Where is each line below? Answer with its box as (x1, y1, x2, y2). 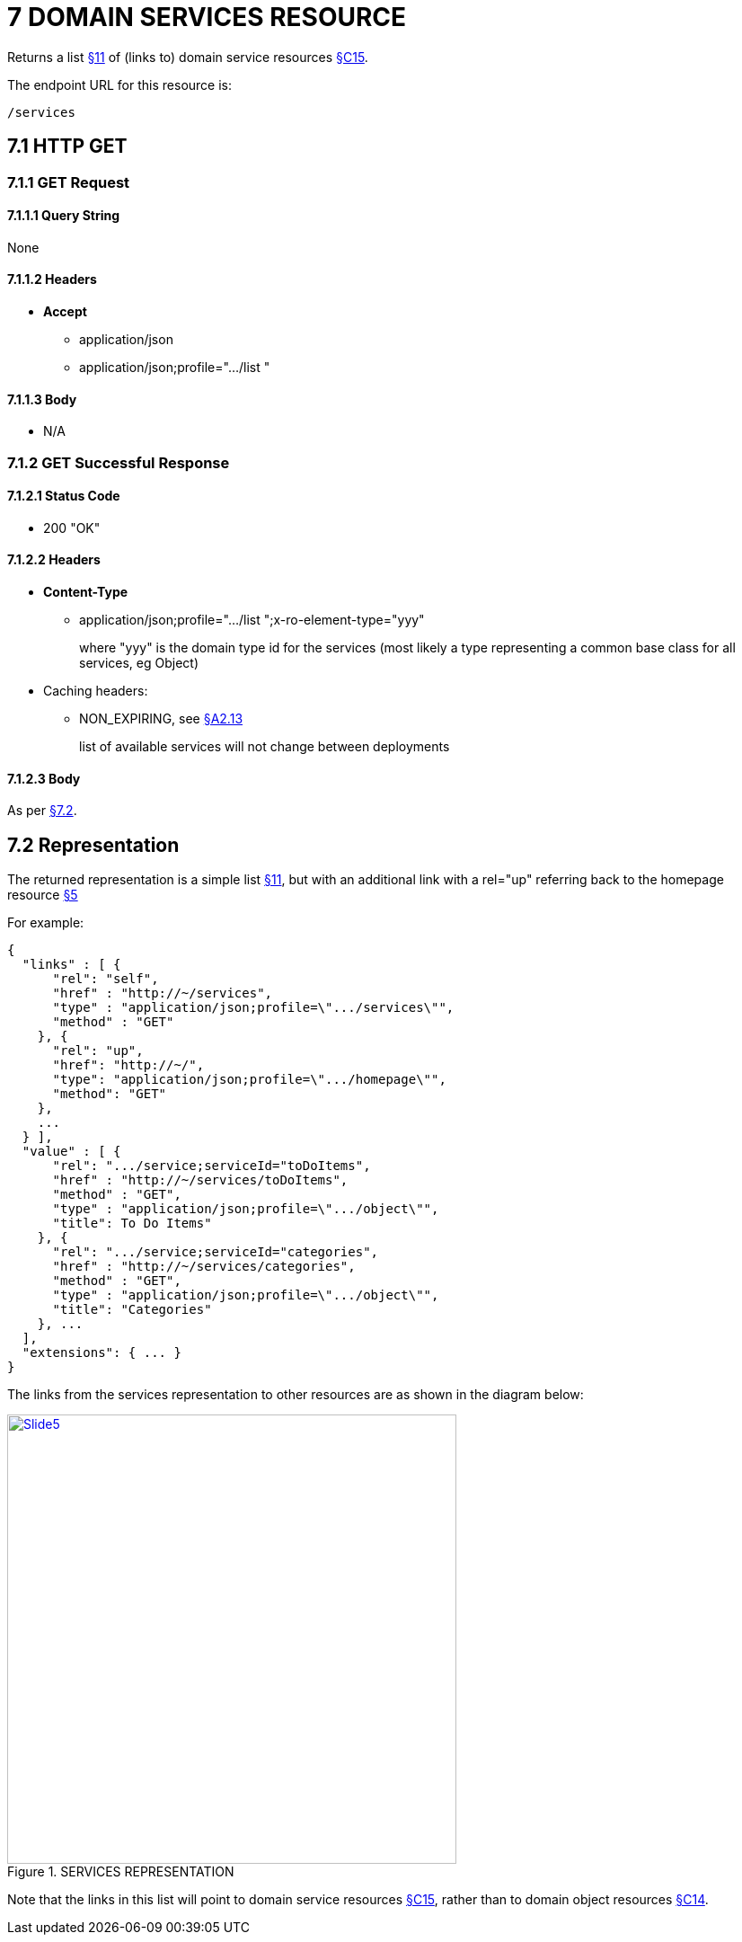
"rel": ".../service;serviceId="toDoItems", (52, 1158, 371, 1174)
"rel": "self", (52, 971, 159, 987)
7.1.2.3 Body (7, 770, 81, 786)
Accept (43, 304, 87, 320)
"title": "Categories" (52, 1302, 212, 1317)
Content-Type (43, 584, 128, 600)
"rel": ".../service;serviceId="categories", (52, 1245, 379, 1260)
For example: (7, 915, 84, 931)
